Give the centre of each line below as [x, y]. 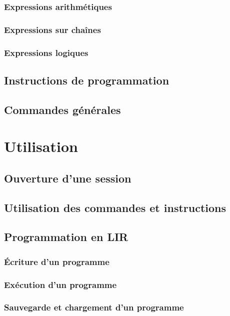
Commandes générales [62, 109]
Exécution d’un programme [60, 284]
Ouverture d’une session [68, 178]
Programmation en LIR [66, 237]
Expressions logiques [46, 52]
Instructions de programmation [87, 80]
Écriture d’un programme [57, 261]
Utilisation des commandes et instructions [115, 207]
